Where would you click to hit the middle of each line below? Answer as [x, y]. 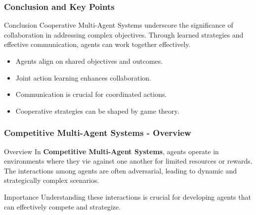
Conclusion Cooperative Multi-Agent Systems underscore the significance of [119, 25]
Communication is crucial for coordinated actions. [91, 94]
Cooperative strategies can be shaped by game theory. [97, 110]
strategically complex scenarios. [52, 180]
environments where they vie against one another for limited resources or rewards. [128, 161]
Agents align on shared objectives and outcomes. [89, 61]
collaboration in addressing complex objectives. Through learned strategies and [124, 34]
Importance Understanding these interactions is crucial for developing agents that [128, 196]
